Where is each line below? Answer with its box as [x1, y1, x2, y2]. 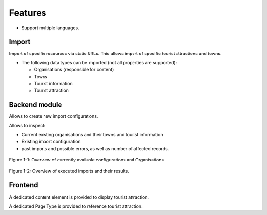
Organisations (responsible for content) [34, 67, 114, 73]
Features [9, 7, 46, 18]
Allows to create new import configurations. [9, 113, 98, 119]
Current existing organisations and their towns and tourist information [21, 132, 163, 138]
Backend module [9, 101, 62, 109]
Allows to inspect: [9, 122, 45, 128]
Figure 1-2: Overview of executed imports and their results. [9, 168, 130, 174]
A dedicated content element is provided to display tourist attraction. [9, 194, 149, 200]
